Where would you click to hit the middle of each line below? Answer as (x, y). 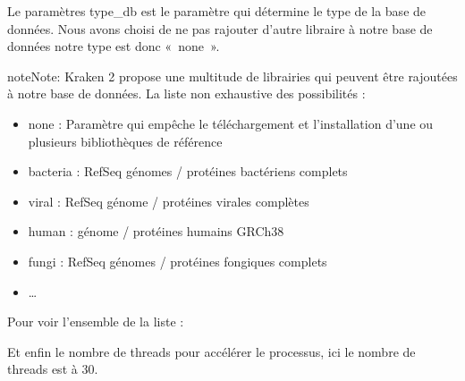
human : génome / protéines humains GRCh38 (156, 231)
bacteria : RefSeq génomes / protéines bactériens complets (188, 171)
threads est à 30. (53, 369)
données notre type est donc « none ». (114, 46)
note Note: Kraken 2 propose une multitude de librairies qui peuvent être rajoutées (232, 76)
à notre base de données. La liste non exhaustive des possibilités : (186, 93)
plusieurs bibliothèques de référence (125, 141)
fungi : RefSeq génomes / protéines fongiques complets (178, 261)
